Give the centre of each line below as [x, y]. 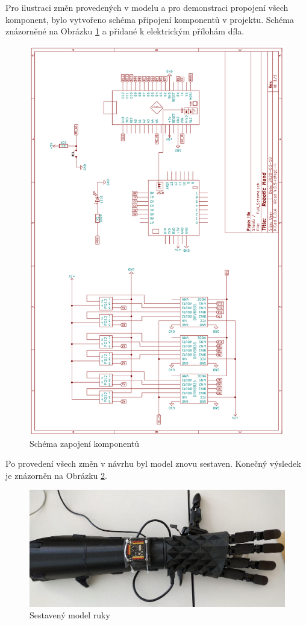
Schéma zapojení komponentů [85, 443]
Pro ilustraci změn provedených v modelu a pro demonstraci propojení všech [147, 7]
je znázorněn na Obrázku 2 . [56, 475]
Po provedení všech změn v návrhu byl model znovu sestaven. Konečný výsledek [153, 463]
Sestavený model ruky [70, 615]
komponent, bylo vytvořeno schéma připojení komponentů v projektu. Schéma [150, 19]
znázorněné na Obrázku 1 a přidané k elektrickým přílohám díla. [125, 31]
